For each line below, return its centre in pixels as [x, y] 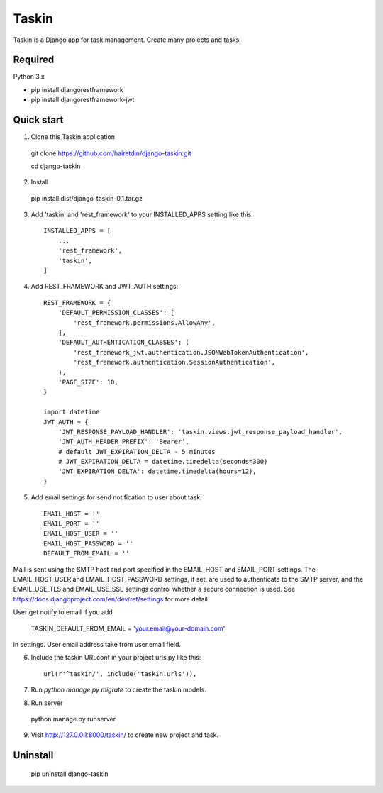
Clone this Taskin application [73, 137]
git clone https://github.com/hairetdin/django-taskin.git [111, 153]
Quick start [38, 120]
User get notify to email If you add [63, 612]
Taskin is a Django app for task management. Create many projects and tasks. [127, 40]
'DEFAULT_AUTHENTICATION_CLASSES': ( [123, 343]
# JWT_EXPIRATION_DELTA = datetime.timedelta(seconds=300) [163, 462]
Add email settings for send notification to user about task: [116, 497]
